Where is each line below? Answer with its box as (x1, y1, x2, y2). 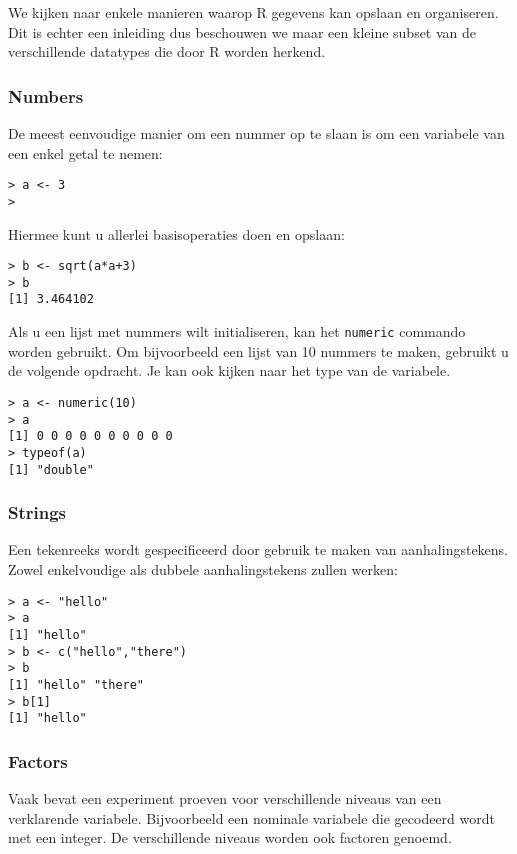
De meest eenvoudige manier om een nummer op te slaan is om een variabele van (8, 123, 505, 143)
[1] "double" (8, 462, 94, 477)
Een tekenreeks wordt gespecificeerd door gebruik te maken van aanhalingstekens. (8, 539, 509, 560)
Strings (8, 500, 67, 525)
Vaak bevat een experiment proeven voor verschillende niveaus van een (8, 788, 442, 809)
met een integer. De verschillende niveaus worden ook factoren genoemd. (8, 827, 452, 848)
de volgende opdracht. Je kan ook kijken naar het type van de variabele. (8, 360, 451, 381)
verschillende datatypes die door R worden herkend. (8, 41, 326, 62)
